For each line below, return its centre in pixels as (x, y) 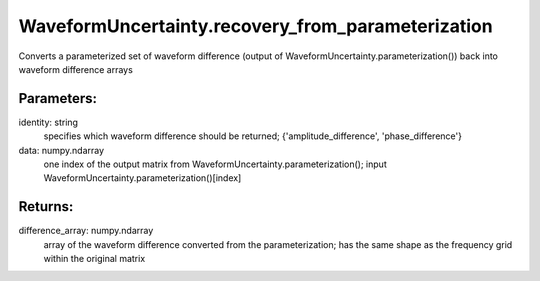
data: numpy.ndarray (61, 150)
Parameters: (57, 98)
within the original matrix (94, 259)
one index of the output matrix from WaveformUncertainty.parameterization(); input (215, 164)
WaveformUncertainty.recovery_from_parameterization (256, 26)
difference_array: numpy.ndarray (86, 231)
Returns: (46, 206)
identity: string (48, 122)
